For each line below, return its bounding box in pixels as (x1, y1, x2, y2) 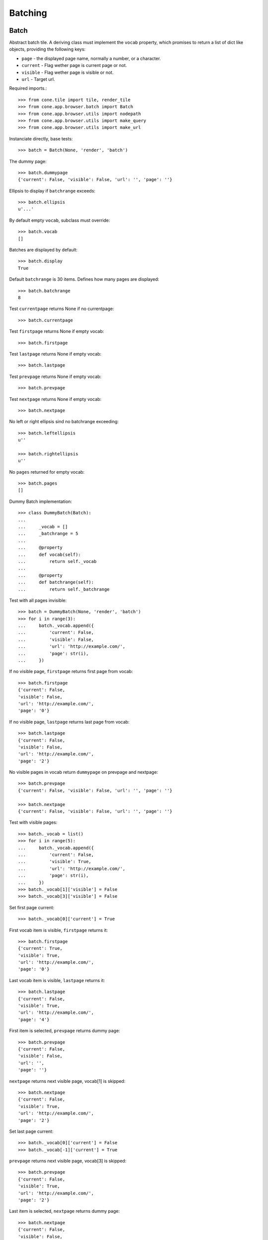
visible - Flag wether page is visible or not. (21, 69, 114, 75)
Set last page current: (9, 1128, 54, 1134)
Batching (9, 7, 47, 18)
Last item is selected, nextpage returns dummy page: (9, 1208, 120, 1214)
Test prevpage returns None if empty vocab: (9, 373, 102, 379)
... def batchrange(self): (18, 579, 94, 585)
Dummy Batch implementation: (9, 498, 72, 504)
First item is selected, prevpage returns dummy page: (9, 1028, 120, 1034)
